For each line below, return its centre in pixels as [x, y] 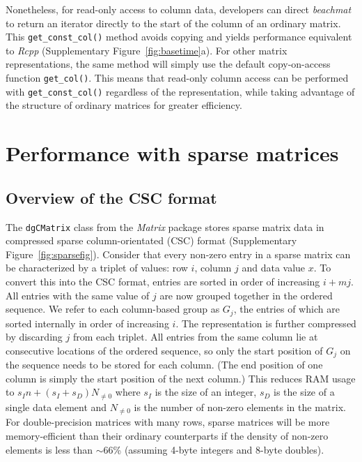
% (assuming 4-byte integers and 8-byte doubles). [219, 449]
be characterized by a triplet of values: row [97, 268]
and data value [274, 268]
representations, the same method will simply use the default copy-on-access [168, 64]
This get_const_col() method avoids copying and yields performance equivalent [179, 37]
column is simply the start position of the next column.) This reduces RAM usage [181, 378]
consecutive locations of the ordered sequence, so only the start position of [164, 350]
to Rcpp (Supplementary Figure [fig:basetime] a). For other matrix [147, 50]
